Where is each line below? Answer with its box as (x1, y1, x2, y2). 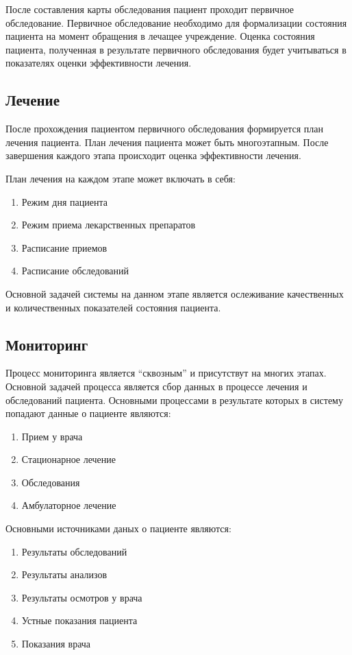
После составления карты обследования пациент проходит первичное (5, 2, 294, 16)
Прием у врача (21, 429, 83, 443)
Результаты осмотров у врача (21, 590, 142, 604)
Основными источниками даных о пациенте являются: (5, 521, 231, 536)
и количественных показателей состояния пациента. (5, 300, 221, 314)
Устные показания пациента (21, 613, 138, 628)
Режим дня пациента (21, 194, 108, 209)
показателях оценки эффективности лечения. (5, 56, 192, 70)
